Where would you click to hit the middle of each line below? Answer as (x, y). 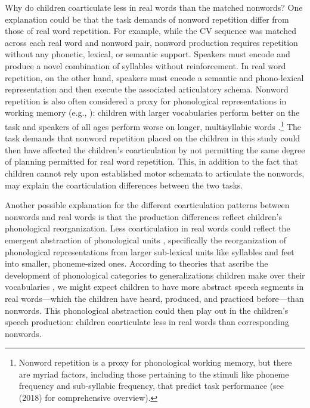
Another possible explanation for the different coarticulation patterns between (147, 205)
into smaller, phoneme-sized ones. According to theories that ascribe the (137, 263)
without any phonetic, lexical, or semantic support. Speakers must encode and (148, 54)
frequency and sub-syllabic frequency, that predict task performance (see (151, 386)
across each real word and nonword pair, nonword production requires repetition (151, 42)
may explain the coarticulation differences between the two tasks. (124, 185)
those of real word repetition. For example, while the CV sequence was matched (151, 31)
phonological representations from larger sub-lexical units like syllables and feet (150, 251)
